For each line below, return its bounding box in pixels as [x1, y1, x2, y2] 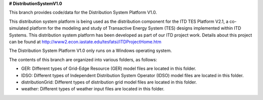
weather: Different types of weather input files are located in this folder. [21, 86, 165, 92]
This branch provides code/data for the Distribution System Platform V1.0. [9, 10, 157, 16]
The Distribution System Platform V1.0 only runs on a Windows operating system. [9, 48, 172, 53]
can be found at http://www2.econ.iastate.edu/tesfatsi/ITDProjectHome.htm [9, 39, 162, 45]
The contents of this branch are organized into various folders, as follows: [9, 56, 157, 63]
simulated [9, 25, 29, 31]
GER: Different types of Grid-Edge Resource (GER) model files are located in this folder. [21, 66, 197, 71]
